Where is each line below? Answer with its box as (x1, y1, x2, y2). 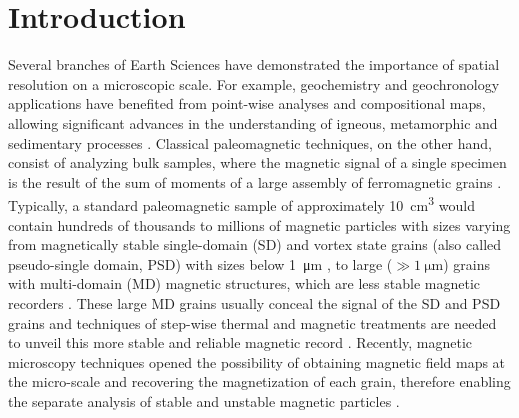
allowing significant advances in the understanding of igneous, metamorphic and (8, 112, 498, 133)
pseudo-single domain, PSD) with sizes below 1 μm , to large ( (8, 253, 393, 274)
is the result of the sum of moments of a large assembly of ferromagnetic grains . (8, 171, 502, 192)
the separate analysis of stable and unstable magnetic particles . (8, 390, 400, 411)
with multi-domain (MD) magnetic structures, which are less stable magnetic (8, 273, 480, 294)
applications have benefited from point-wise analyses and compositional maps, (8, 93, 486, 114)
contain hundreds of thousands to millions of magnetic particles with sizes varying (8, 214, 511, 235)
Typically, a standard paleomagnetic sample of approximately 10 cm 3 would (8, 192, 475, 215)
